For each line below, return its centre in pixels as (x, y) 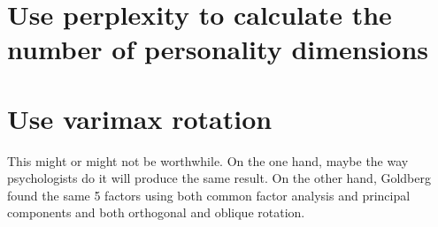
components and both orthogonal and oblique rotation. (156, 212)
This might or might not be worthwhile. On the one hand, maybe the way (208, 160)
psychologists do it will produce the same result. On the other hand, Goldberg (219, 178)
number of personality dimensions (218, 49)
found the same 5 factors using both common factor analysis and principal (209, 195)
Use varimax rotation (140, 118)
